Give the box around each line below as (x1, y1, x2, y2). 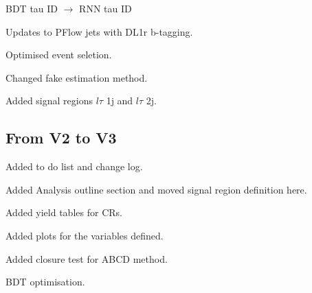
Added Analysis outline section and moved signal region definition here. (5, 182, 307, 196)
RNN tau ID (79, 1, 132, 15)
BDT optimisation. (5, 274, 85, 289)
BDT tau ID (5, 1, 58, 15)
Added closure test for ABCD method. (5, 251, 168, 266)
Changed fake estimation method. (5, 70, 148, 84)
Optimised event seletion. (5, 47, 112, 62)
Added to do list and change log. (5, 159, 143, 174)
